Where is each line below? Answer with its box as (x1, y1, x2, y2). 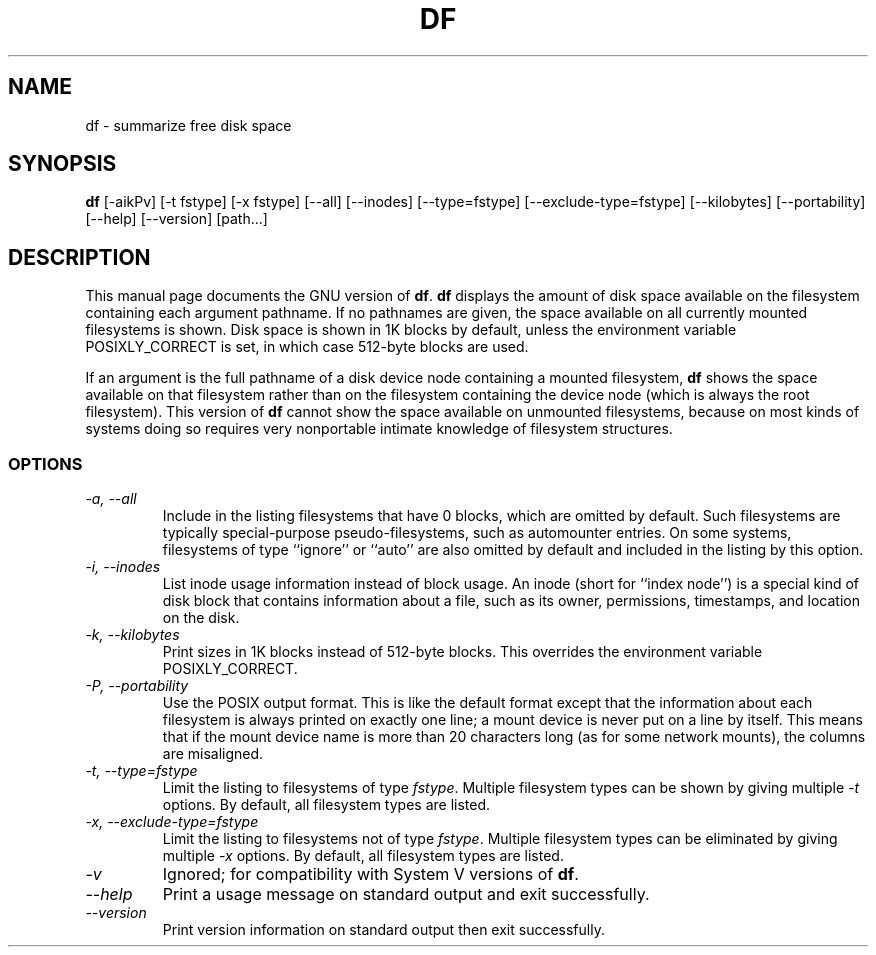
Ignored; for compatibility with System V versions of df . (162, 864, 579, 885)
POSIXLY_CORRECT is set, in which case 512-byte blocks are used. (85, 338, 529, 356)
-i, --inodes (85, 558, 161, 576)
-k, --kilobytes (85, 626, 180, 644)
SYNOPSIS (8, 151, 117, 177)
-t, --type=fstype (85, 762, 198, 780)
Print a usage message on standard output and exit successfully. (162, 884, 650, 905)
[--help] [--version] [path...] (85, 210, 268, 228)
